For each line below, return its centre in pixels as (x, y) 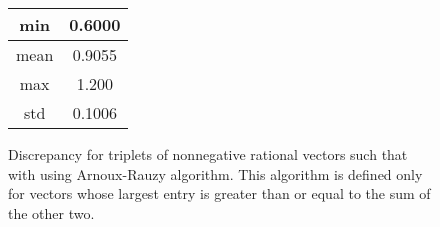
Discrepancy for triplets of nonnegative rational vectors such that (208, 154)
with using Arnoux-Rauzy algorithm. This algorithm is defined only (215, 173)
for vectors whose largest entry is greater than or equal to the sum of (219, 193)
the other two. (51, 212)
